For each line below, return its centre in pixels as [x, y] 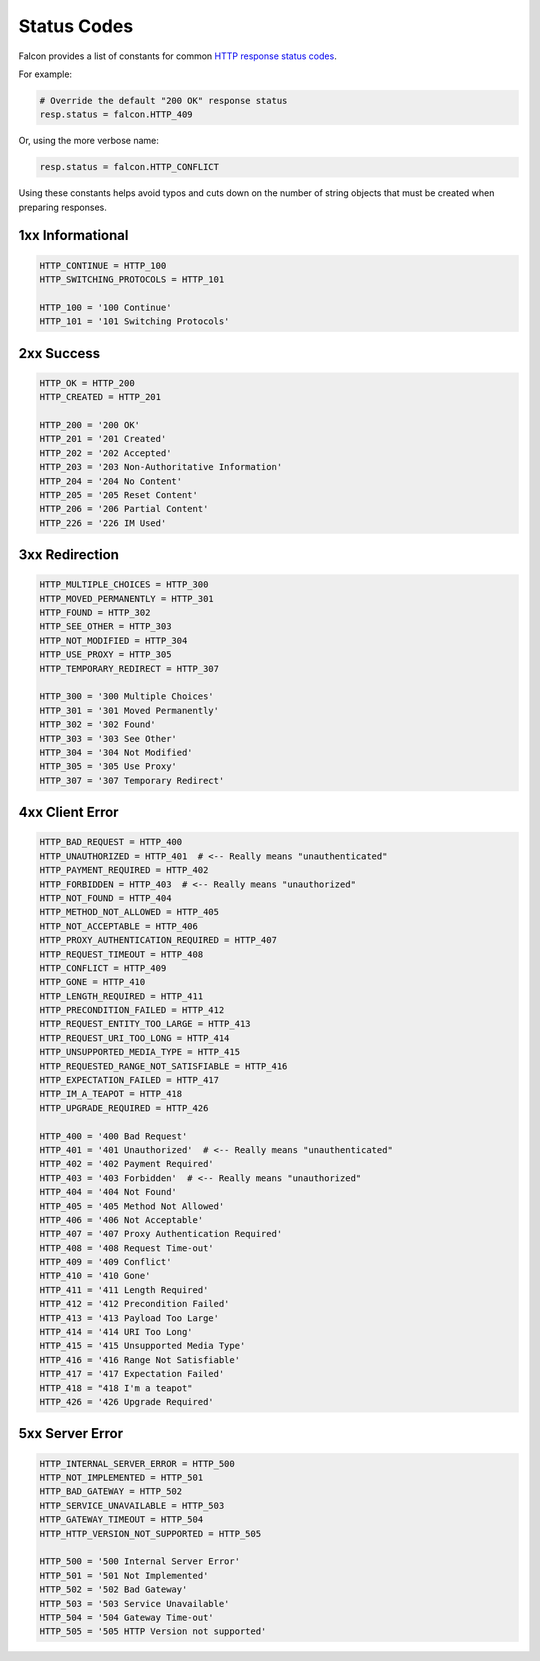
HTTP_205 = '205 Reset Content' [119, 494]
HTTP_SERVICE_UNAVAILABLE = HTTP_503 [132, 1505]
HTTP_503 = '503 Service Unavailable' [134, 1603]
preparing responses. [62, 207]
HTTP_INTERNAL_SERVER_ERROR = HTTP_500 [137, 1463]
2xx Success [59, 353]
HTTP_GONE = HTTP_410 [92, 982]
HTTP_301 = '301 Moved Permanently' [129, 710]
